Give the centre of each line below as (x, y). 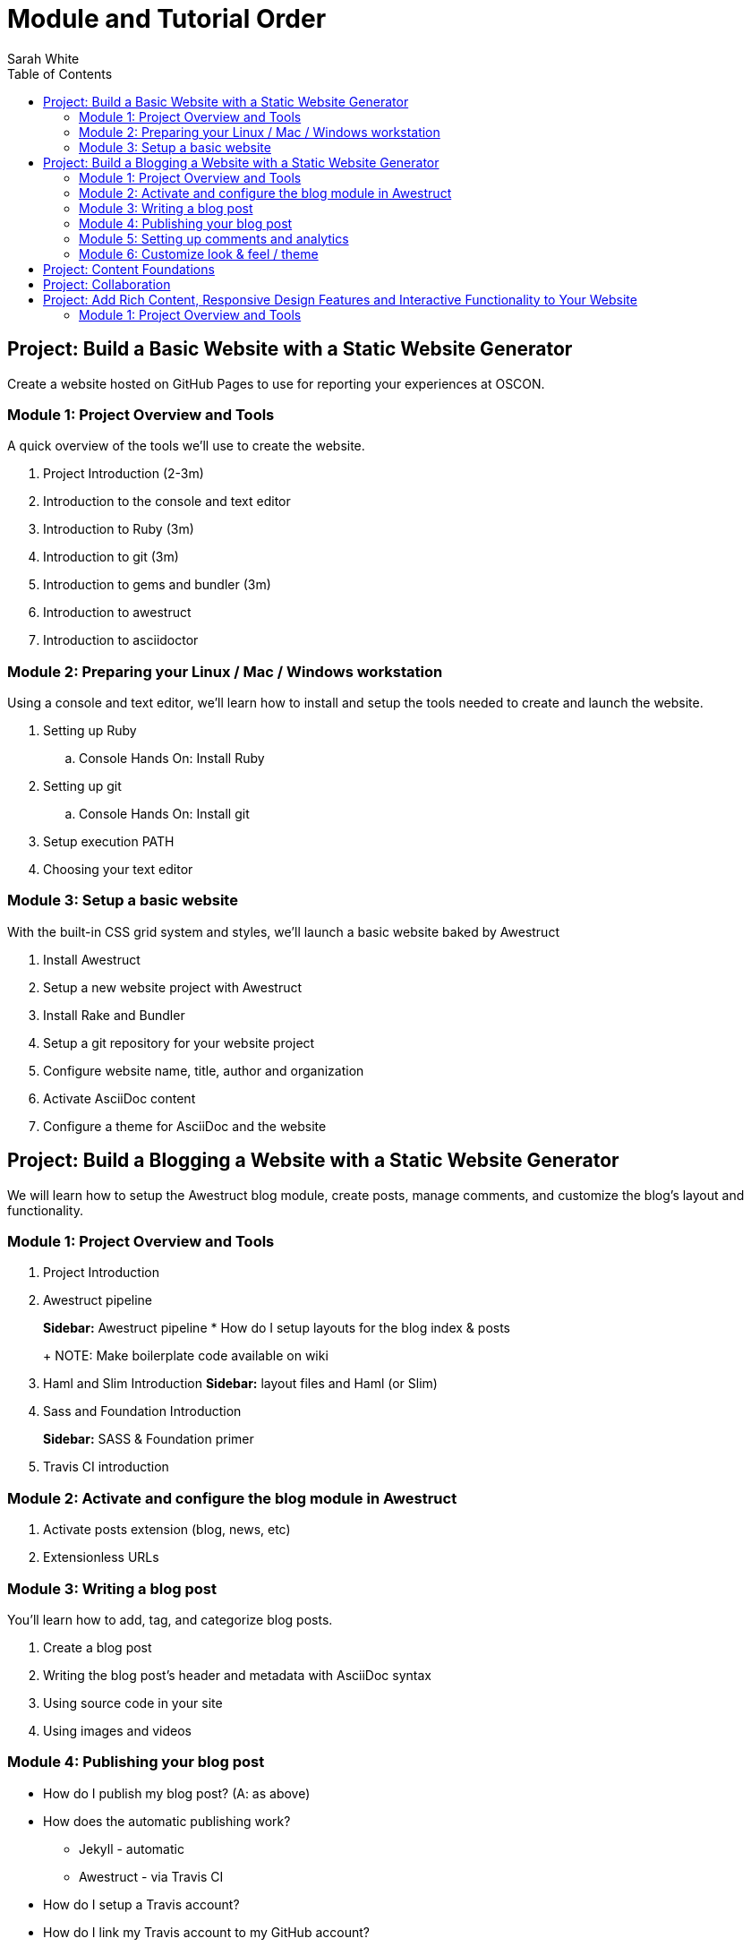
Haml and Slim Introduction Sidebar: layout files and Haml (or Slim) (240, 1384)
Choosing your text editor (118, 870)
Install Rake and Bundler (114, 1015)
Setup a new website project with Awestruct (173, 987)
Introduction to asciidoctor (121, 640)
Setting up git (82, 786)
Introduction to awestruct (117, 613)
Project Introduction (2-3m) (124, 474)
